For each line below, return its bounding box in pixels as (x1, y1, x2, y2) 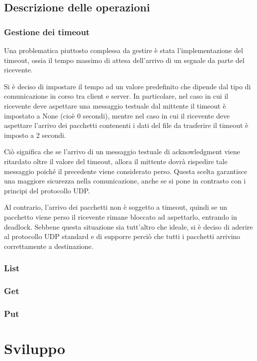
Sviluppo (4, 338, 65, 358)
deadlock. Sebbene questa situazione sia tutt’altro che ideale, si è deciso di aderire (4, 221, 253, 232)
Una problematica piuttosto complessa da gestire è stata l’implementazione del (4, 45, 243, 55)
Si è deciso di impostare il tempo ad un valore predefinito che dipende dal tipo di (4, 81, 251, 91)
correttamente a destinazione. (4, 241, 94, 251)
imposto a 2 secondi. (4, 129, 66, 140)
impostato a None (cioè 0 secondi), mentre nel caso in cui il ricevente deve (4, 110, 230, 120)
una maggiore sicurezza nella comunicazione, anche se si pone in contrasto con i (4, 176, 246, 186)
